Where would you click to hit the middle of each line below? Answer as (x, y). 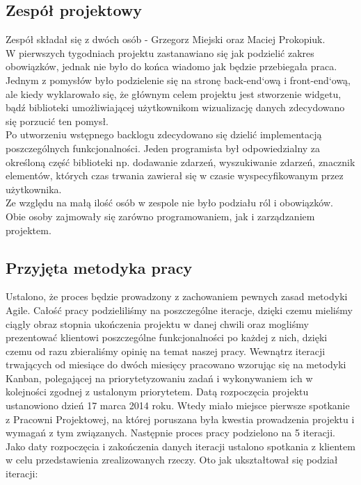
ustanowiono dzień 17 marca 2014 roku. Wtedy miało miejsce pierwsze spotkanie (178, 405)
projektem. (29, 230)
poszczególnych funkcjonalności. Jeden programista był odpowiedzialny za (163, 148)
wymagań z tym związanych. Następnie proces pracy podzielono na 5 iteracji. (170, 433)
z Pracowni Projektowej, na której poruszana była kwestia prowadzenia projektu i (180, 419)
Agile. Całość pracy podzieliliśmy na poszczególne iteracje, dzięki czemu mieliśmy (179, 310)
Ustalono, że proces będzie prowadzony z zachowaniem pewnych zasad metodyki (177, 296)
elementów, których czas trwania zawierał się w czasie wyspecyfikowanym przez (175, 175)
